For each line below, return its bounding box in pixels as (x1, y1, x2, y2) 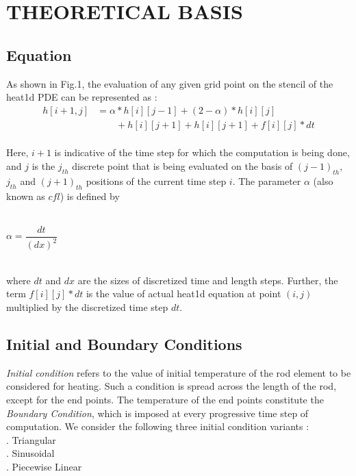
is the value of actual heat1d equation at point (86, 286, 281, 301)
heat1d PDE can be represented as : (6, 90, 157, 104)
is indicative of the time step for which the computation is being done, (54, 145, 350, 160)
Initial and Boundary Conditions (6, 333, 242, 354)
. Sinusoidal (6, 446, 55, 460)
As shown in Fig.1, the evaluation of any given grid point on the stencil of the (6, 76, 333, 90)
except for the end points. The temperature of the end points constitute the (6, 392, 324, 406)
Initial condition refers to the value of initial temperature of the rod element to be (6, 365, 351, 379)
